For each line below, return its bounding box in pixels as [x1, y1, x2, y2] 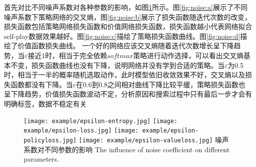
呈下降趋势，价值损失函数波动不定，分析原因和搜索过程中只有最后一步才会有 [4, 89, 252, 99]
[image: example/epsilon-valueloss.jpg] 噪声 [79, 134, 229, 144]
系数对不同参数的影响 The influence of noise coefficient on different [24, 144, 230, 154]
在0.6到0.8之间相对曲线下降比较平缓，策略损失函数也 [76, 79, 246, 89]
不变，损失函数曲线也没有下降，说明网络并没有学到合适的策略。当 [10, 60, 224, 70]
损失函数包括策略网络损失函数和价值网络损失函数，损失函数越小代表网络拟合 [4, 21, 252, 32]
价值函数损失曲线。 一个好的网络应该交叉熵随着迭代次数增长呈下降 [17, 40, 234, 51]
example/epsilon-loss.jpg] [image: [24, 127, 139, 134]
